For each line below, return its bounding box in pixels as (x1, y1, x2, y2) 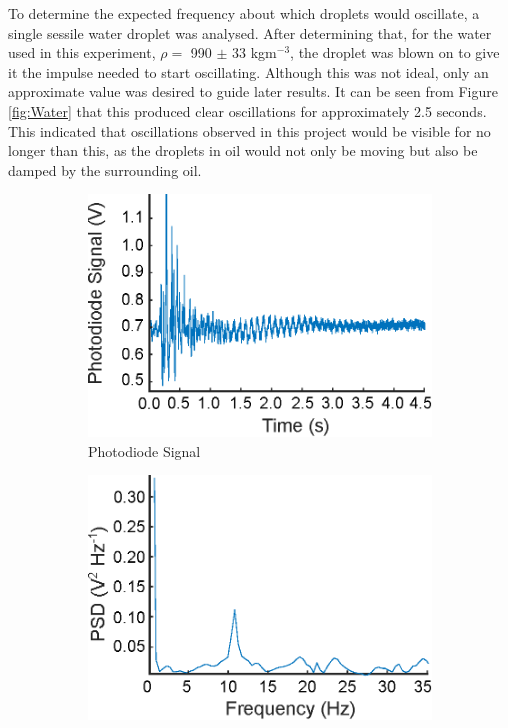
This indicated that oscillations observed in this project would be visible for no (8, 120, 491, 141)
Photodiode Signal (88, 440, 201, 461)
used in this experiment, (8, 42, 156, 63)
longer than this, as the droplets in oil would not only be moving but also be (8, 140, 478, 161)
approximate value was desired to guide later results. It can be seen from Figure (8, 81, 498, 102)
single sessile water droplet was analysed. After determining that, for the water (8, 22, 492, 43)
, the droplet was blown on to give (290, 42, 500, 63)
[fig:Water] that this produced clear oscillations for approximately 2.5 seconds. (8, 100, 487, 121)
